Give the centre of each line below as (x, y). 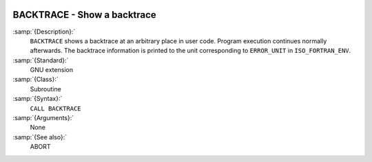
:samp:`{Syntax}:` (38, 99)
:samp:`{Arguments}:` (43, 118)
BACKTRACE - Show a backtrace (84, 15)
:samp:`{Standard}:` (41, 60)
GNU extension (52, 70)
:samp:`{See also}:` (40, 137)
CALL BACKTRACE (56, 108)
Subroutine (45, 89)
